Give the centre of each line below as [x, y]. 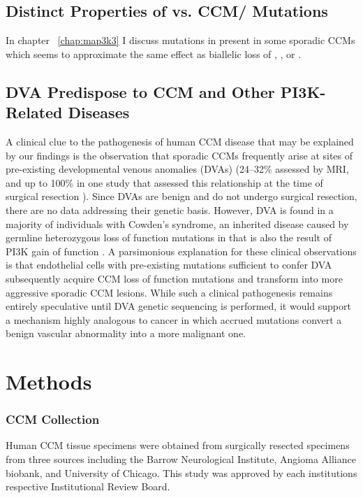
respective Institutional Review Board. [88, 486]
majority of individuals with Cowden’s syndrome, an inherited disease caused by [177, 223]
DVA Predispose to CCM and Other [140, 91]
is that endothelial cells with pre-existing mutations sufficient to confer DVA [169, 265]
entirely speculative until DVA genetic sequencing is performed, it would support [178, 306]
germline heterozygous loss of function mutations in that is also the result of [169, 237]
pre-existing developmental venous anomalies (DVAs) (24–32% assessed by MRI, [177, 169]
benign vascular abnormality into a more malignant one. [126, 333]
